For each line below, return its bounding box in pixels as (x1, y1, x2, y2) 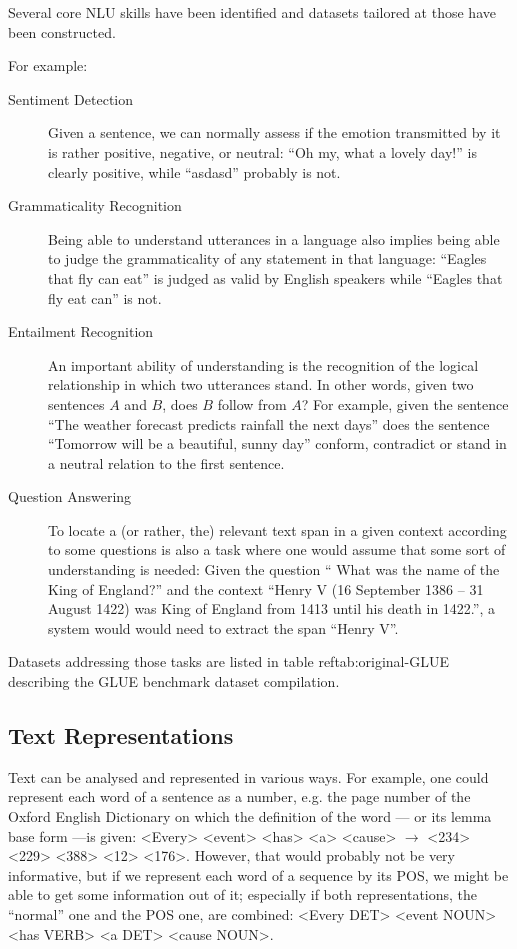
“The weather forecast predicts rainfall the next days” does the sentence (48, 413, 490, 434)
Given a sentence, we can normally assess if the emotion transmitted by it (48, 122, 501, 143)
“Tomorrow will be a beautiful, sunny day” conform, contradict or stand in (48, 433, 507, 454)
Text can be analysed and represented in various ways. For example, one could (8, 766, 489, 787)
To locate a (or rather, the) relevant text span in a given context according (48, 519, 507, 540)
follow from (217, 393, 287, 414)
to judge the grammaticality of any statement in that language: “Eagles (48, 248, 487, 269)
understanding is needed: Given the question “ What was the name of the (48, 559, 500, 580)
